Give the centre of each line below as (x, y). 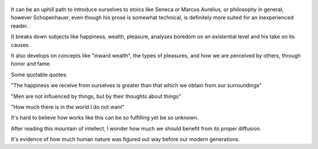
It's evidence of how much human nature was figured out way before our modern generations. (125, 139)
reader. (20, 26)
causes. (21, 45)
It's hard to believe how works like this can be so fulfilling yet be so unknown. (105, 118)
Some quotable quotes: (39, 74)
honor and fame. (31, 64)
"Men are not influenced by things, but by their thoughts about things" (96, 96)
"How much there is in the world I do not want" (68, 107)
